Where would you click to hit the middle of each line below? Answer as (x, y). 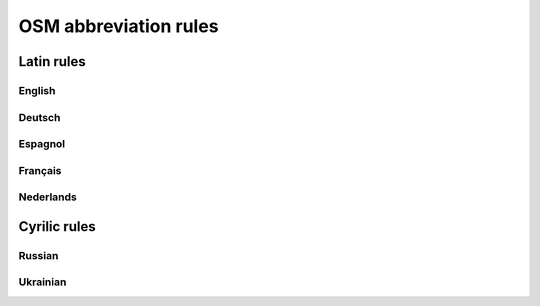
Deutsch (39, 117)
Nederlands (47, 197)
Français (40, 170)
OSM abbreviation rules (118, 26)
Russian (38, 255)
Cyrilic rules (57, 226)
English (37, 90)
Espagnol (42, 144)
